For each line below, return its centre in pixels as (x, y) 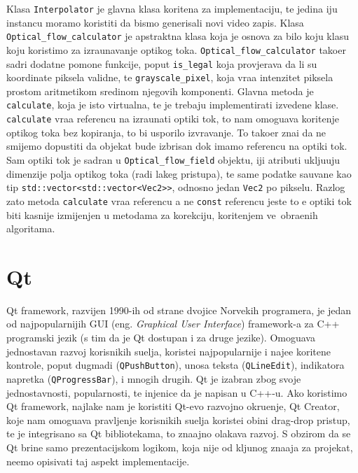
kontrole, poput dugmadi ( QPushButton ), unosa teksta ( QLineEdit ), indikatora (175, 365)
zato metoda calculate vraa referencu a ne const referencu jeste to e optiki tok (179, 200)
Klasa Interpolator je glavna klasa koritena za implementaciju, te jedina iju (172, 8)
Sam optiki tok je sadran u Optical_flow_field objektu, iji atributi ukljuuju (173, 159)
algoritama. (31, 228)
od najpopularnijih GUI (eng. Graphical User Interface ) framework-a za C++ (173, 324)
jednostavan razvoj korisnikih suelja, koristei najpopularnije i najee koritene (168, 351)
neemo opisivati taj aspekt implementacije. (98, 461)
